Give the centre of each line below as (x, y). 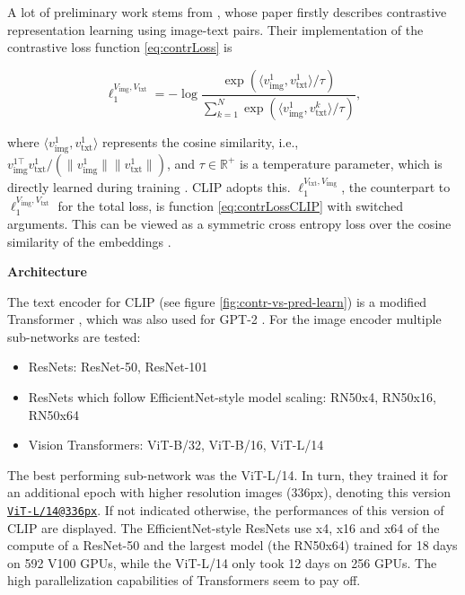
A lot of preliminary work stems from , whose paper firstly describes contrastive (227, 12)
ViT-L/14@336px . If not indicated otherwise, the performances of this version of (226, 510)
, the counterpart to (396, 187)
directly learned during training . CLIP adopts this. (149, 187)
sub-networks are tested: (74, 336)
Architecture (47, 271)
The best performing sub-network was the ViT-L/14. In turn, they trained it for (228, 474)
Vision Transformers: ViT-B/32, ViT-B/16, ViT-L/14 (176, 445)
